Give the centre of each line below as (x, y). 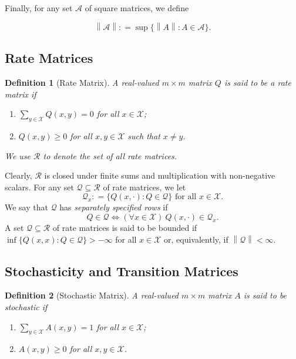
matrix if (21, 94)
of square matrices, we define (137, 8)
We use (18, 155)
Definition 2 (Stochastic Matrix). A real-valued (92, 295)
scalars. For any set (39, 187)
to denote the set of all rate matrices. (110, 155)
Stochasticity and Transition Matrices (122, 271)
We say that (26, 207)
